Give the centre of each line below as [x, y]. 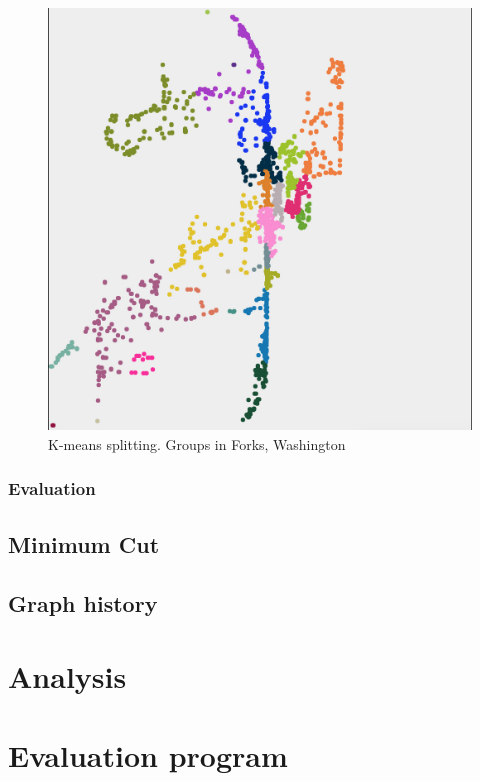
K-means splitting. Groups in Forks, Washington [197, 443]
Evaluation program [148, 754]
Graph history [83, 602]
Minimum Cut [84, 543]
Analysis [67, 676]
